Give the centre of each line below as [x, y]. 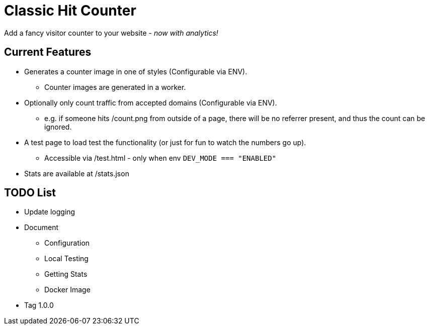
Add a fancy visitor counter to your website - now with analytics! [111, 33]
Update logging [50, 212]
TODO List [30, 193]
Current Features [48, 52]
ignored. [58, 127]
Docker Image [67, 290]
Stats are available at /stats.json [77, 173]
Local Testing [66, 259]
